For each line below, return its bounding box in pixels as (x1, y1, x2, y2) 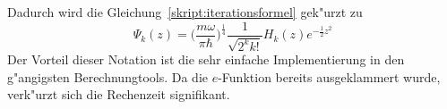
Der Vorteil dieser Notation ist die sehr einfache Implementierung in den (7, 50, 405, 69)
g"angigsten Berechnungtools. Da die (7, 67, 208, 86)
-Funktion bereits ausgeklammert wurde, (218, 67, 441, 86)
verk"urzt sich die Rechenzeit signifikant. (7, 85, 230, 104)
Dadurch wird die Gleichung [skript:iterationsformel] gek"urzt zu (7, 3, 363, 21)
